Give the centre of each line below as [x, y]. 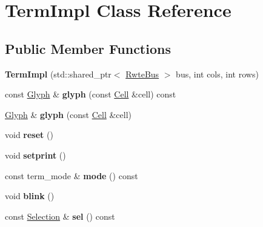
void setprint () [35, 155]
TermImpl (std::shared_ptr [58, 74]
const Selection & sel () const [60, 216]
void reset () [29, 135]
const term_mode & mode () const [72, 175]
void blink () [30, 196]
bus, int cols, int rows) [217, 74]
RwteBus [142, 74]
